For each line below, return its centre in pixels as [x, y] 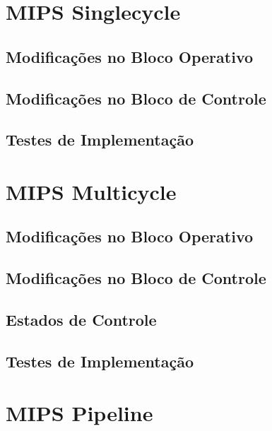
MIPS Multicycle [91, 191]
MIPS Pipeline [79, 413]
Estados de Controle [81, 320]
